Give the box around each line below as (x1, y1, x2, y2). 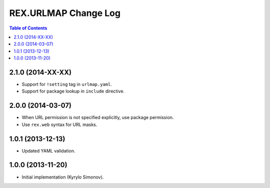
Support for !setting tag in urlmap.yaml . (21, 81, 112, 87)
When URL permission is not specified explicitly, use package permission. (21, 114, 174, 120)
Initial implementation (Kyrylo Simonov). (21, 174, 104, 180)
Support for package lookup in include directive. (21, 88, 125, 94)
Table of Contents (9, 25, 47, 31)
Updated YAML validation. (21, 147, 75, 153)
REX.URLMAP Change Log (9, 7, 121, 18)
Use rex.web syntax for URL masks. (21, 121, 97, 127)
